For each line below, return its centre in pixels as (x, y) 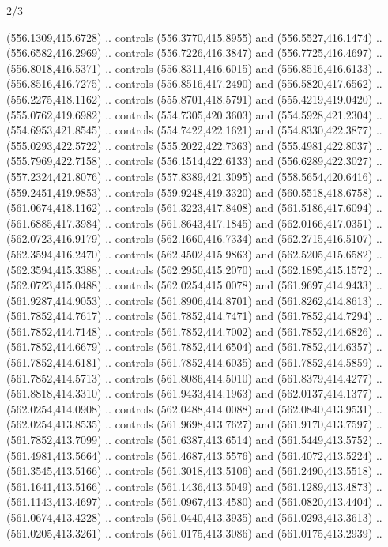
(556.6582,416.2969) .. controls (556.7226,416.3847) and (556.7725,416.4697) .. (194, 53)
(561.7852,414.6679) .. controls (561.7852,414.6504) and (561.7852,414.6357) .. (194, 347)
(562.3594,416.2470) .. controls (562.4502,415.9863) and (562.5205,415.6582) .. (194, 253)
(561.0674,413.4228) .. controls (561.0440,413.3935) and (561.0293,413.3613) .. (194, 517)
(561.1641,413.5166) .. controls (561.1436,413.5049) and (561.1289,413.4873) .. (194, 486)
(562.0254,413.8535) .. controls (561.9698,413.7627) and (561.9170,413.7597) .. (194, 424)
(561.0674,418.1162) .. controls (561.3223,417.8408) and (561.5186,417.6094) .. (194, 207)
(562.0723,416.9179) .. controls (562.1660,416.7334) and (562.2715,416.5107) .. (194, 238)
